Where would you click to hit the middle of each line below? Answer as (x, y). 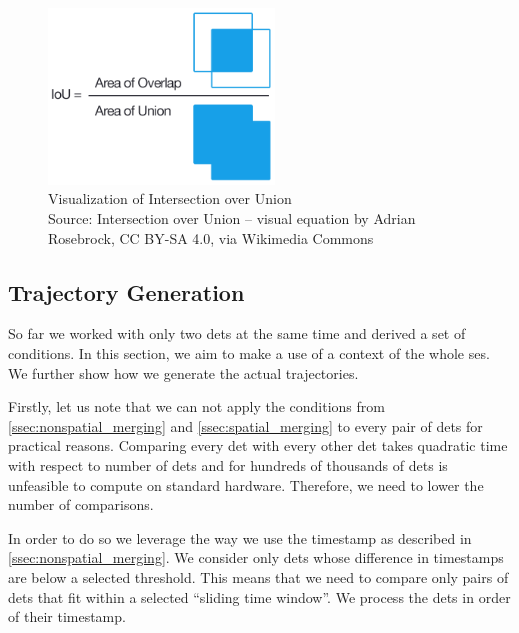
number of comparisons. (81, 504)
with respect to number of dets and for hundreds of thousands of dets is (228, 465)
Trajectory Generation (126, 291)
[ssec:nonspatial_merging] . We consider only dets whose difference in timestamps (256, 557)
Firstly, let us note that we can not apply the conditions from (196, 406)
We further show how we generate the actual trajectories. (183, 372)
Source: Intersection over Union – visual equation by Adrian (232, 218)
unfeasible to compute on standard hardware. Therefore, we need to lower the (246, 484)
